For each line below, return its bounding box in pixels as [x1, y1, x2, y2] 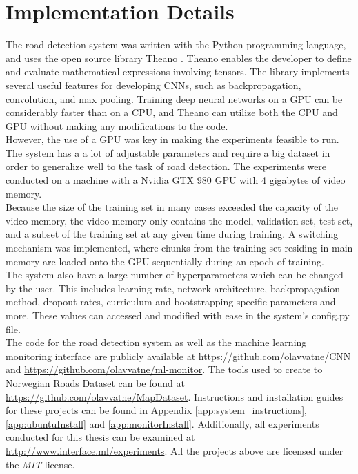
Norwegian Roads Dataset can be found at [6, 375, 185, 390]
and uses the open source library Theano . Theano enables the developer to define [6, 50, 352, 65]
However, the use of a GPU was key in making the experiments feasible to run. [6, 132, 339, 146]
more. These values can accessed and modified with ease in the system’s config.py [6, 308, 350, 322]
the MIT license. [6, 457, 75, 471]
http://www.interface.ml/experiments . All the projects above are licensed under [6, 443, 344, 457]
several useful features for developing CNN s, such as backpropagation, [6, 77, 301, 92]
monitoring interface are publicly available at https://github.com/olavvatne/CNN [6, 348, 351, 363]
